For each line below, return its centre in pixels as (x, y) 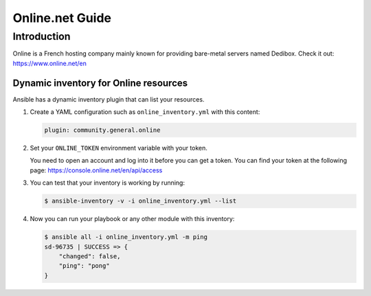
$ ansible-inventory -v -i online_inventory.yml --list (140, 201)
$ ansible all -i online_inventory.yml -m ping (126, 237)
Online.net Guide (62, 18)
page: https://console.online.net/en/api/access (96, 170)
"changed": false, (90, 256)
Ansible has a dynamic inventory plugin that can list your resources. (109, 99)
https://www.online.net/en (50, 63)
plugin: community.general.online (102, 130)
